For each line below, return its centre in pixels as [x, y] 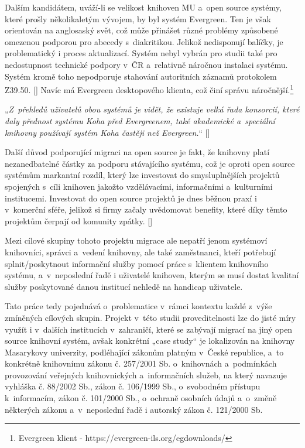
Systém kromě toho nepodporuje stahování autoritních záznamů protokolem [141, 76]
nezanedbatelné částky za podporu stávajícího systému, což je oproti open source [150, 163]
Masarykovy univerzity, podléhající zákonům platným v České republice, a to [144, 352]
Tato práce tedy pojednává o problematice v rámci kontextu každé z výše [138, 306]
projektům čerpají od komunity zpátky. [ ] [79, 220]
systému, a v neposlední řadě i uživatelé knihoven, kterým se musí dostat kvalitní [152, 275]
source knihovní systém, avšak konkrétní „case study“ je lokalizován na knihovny [150, 341]
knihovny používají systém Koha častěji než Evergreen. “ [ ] [107, 132]
